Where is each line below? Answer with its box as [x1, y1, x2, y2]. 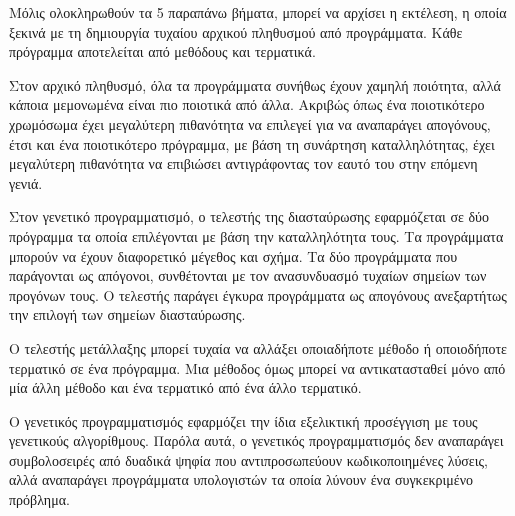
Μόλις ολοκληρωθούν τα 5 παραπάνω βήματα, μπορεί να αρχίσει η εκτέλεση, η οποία [9, 2, 507, 22]
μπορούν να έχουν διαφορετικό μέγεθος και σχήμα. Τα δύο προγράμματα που [9, 245, 458, 266]
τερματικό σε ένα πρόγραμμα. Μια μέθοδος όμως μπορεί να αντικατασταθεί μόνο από [9, 357, 506, 378]
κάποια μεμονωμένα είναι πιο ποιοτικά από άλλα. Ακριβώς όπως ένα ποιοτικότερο [9, 94, 485, 115]
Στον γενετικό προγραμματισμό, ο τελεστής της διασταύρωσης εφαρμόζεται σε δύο [9, 206, 490, 227]
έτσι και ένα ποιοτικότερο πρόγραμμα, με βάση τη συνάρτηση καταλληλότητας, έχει [9, 133, 495, 154]
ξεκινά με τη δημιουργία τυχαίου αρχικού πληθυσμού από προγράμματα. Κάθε [9, 21, 463, 42]
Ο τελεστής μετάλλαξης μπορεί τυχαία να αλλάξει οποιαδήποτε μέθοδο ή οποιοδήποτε [9, 337, 507, 358]
